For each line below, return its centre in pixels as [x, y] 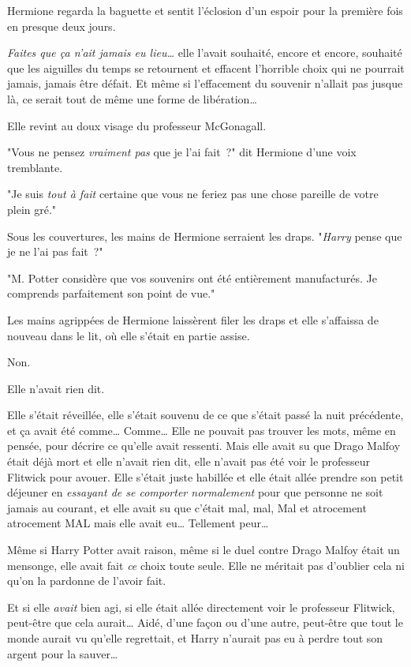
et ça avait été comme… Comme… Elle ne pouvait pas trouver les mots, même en [202, 430]
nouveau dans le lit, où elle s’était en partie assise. [129, 335]
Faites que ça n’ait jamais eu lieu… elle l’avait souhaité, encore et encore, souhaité [205, 52]
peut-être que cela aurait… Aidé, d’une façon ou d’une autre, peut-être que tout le [205, 622]
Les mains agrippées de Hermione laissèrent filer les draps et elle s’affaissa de [193, 319]
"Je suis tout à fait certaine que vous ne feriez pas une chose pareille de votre [193, 194]
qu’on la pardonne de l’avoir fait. [87, 581]
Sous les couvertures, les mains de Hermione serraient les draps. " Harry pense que [205, 236]
